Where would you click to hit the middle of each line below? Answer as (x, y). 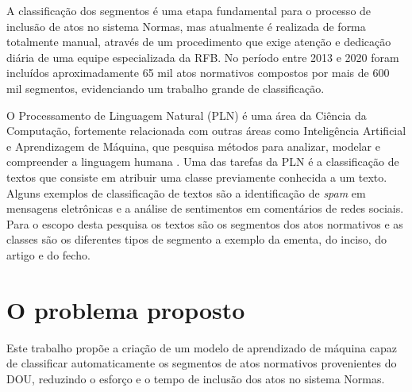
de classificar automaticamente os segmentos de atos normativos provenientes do (202, 363)
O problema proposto (126, 309)
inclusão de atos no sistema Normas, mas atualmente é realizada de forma (186, 26)
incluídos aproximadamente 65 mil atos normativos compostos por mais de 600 (198, 73)
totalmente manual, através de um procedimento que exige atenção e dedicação (199, 42)
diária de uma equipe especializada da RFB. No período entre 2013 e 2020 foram (203, 57)
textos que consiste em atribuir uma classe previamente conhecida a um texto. (197, 177)
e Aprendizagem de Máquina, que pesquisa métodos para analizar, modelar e (193, 146)
